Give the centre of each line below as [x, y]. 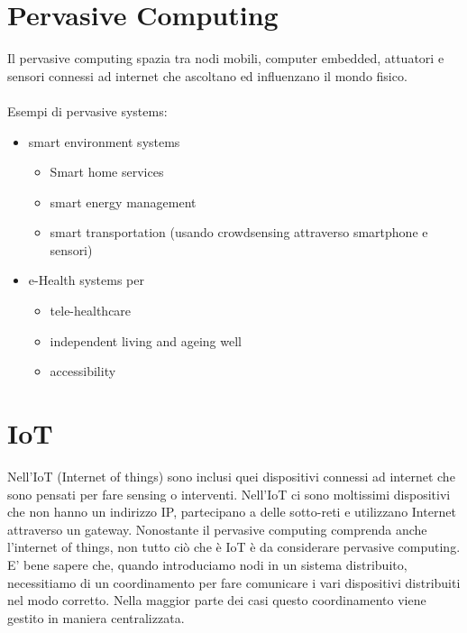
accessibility [83, 371]
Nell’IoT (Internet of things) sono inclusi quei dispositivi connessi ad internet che [231, 476]
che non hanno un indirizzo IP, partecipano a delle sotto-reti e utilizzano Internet [232, 512]
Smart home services [107, 172]
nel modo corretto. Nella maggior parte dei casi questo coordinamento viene [217, 600]
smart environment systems [104, 141]
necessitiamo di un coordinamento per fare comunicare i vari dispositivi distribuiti [234, 582]
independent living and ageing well [146, 340]
